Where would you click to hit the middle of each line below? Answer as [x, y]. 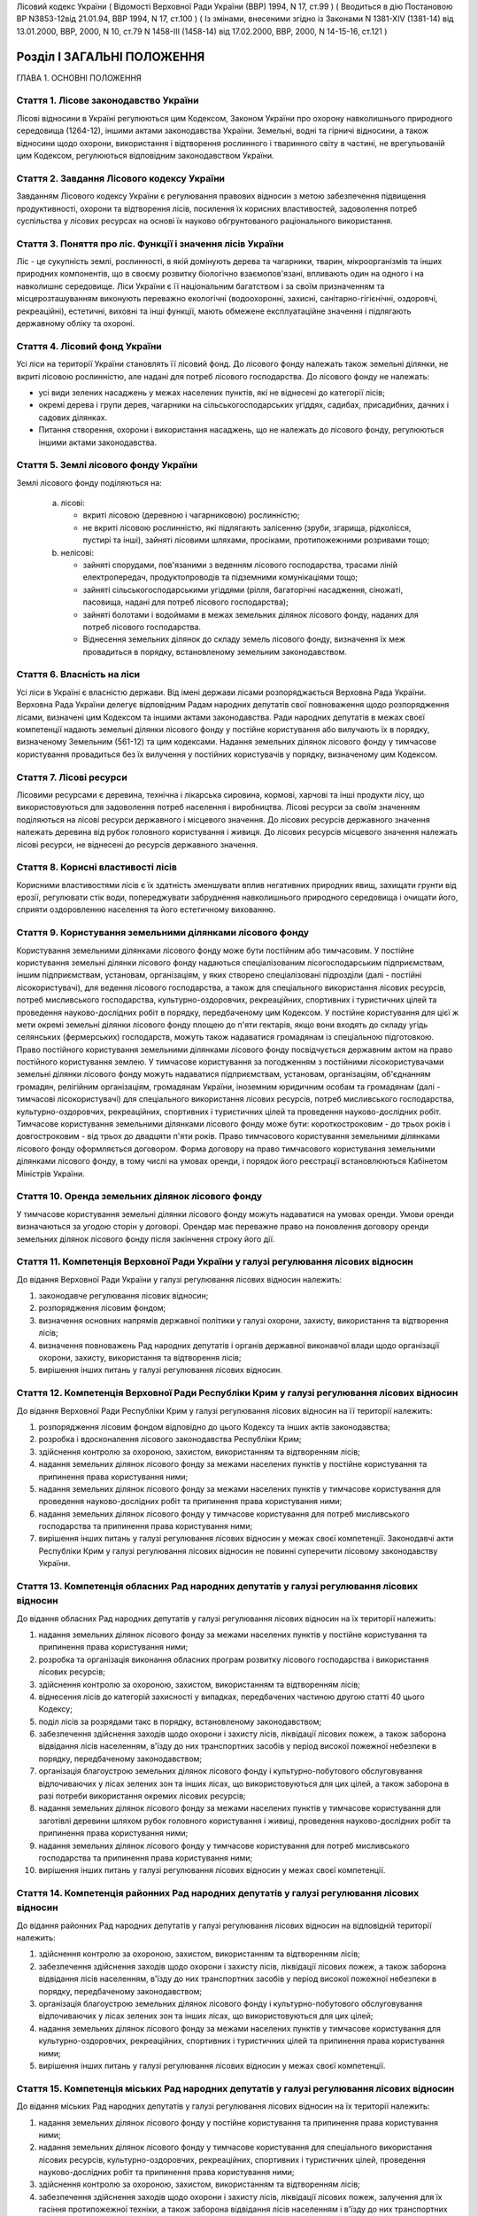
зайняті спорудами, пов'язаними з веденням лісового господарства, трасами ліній [240, 565]
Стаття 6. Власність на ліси [78, 675]
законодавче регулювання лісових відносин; [123, 1296]
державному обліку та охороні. [76, 324]
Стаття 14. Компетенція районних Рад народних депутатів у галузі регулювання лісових [218, 1893]
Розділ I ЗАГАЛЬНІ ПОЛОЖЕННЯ [111, 56]
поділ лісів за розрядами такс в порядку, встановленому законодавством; [180, 1721]
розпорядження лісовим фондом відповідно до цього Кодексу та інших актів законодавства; [215, 1426]
